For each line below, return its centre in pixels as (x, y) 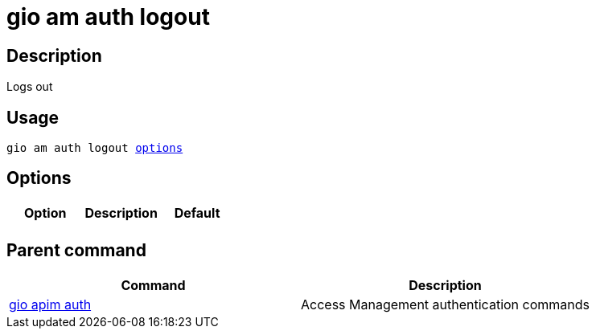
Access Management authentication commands (445, 304)
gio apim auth (50, 304)
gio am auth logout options (95, 148)
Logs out (30, 87)
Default (197, 212)
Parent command (76, 251)
